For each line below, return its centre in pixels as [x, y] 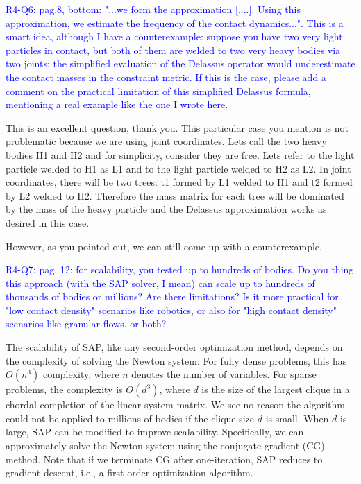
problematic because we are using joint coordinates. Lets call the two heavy [166, 141]
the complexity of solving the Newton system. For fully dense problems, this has [176, 360]
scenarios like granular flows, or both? [86, 323]
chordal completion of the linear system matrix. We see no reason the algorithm [175, 405]
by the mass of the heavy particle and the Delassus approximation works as [166, 209]
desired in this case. [48, 222]
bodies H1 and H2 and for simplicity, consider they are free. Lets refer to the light [180, 154]
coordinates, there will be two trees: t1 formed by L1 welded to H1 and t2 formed [179, 182]
